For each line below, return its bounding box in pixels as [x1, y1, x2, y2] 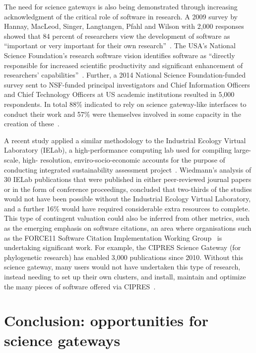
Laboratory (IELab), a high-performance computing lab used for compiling [4, 145, 232, 155]
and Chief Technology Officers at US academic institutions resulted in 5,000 [4, 89, 235, 99]
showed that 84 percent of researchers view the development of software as [4, 30, 230, 41]
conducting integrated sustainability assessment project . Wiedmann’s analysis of [4, 164, 252, 175]
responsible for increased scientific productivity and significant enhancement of [4, 60, 243, 70]
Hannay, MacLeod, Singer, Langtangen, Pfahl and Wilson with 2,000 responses [4, 21, 244, 31]
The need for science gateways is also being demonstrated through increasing [4, 1, 238, 11]
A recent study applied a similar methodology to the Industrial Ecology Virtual [4, 135, 246, 145]
